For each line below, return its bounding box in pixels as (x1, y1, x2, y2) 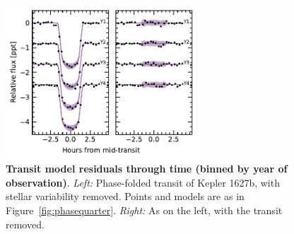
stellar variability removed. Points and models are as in (6, 189, 245, 204)
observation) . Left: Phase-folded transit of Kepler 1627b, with (6, 175, 280, 189)
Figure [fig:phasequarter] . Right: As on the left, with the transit (6, 202, 283, 217)
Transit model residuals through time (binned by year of (6, 161, 288, 176)
